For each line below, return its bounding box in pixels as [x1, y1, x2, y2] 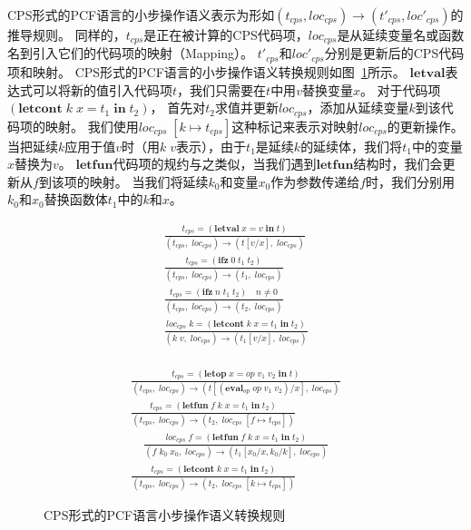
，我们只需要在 [177, 80, 267, 99]
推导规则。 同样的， [7, 25, 126, 44]
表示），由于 [176, 136, 247, 155]
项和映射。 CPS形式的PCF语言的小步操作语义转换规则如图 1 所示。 [7, 62, 406, 81]
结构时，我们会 [353, 154, 443, 173]
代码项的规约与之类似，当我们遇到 [113, 154, 317, 173]
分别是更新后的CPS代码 [324, 44, 465, 63]
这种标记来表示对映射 [231, 116, 359, 135]
